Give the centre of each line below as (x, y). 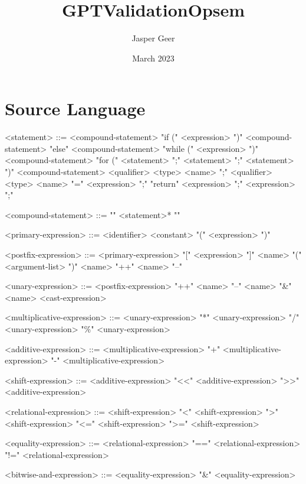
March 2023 (153, 58)
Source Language (75, 108)
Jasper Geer (153, 38)
